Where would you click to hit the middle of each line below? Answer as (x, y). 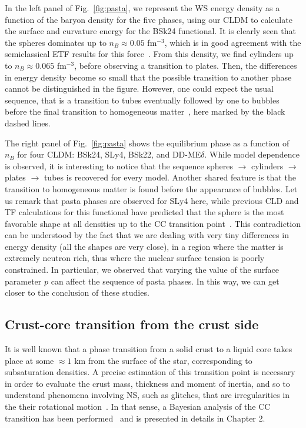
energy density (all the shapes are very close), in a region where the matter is (144, 246)
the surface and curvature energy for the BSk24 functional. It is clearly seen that (150, 31)
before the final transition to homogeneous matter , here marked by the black (145, 111)
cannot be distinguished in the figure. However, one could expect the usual (139, 88)
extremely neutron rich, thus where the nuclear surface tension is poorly (135, 258)
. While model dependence (252, 154)
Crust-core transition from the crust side (132, 324)
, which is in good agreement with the (233, 42)
